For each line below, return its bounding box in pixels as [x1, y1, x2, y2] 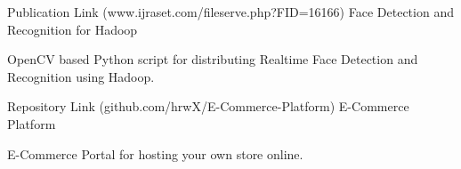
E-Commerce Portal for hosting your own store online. [7, 144, 303, 163]
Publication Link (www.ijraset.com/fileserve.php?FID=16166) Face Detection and [7, 3, 454, 20]
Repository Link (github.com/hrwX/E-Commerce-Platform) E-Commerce [7, 97, 409, 116]
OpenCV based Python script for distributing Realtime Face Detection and [7, 50, 418, 68]
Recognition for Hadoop [7, 20, 138, 38]
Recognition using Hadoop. [7, 67, 155, 85]
